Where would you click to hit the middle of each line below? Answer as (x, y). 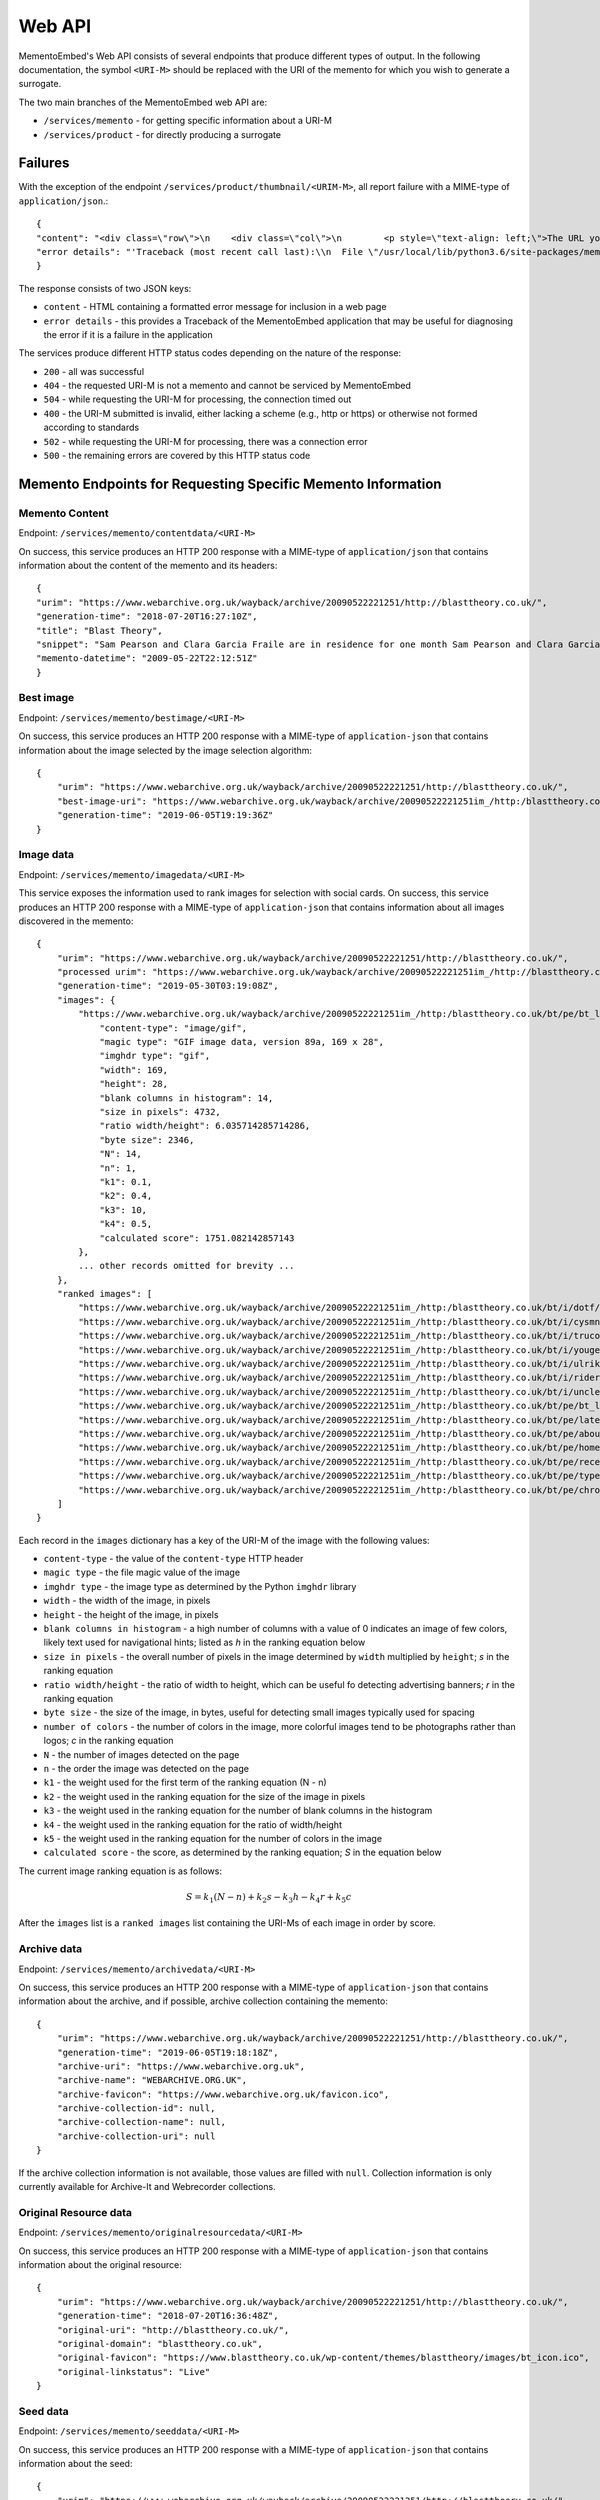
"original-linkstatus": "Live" (133, 2371)
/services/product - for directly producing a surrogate (162, 134)
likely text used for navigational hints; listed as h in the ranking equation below (204, 1642)
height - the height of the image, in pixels (131, 1614)
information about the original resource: (100, 2264)
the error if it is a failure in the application (128, 334)
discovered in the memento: (76, 921)
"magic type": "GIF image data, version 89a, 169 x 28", (242, 1042)
